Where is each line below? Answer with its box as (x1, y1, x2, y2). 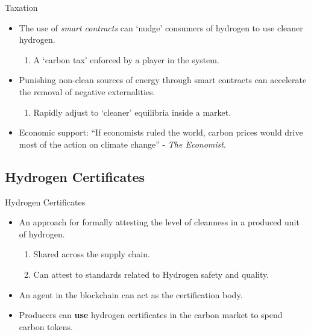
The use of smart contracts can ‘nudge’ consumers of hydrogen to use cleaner (19, 21, 303, 34)
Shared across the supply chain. (33, 248, 150, 260)
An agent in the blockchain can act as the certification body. (19, 288, 243, 301)
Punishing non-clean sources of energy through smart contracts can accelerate (19, 74, 307, 86)
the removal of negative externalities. (19, 85, 155, 98)
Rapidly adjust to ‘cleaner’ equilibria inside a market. (33, 105, 231, 118)
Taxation (5, 1, 38, 13)
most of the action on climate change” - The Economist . (19, 137, 226, 150)
